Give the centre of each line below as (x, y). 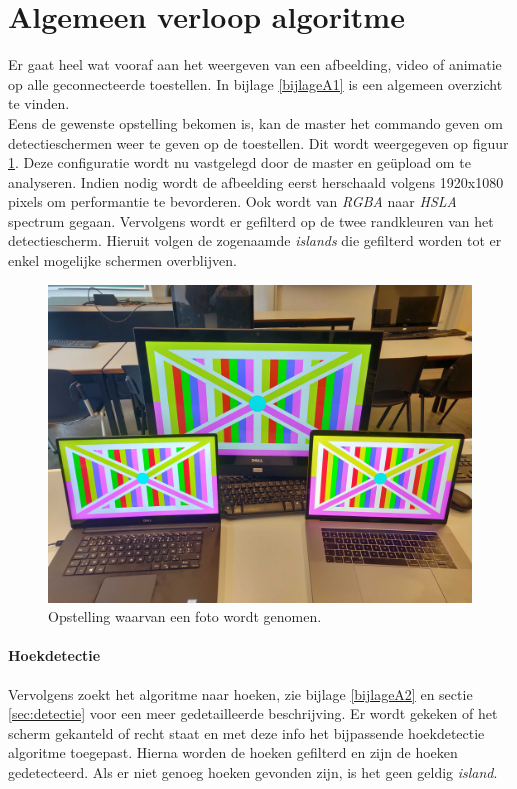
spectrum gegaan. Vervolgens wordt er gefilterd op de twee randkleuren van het (251, 220)
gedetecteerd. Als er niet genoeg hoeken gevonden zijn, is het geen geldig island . (253, 772)
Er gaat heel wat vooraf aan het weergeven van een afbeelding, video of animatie (255, 64)
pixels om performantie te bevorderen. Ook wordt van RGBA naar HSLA (232, 201)
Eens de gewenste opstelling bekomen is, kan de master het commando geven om (255, 122)
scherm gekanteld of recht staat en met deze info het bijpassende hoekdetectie (246, 732)
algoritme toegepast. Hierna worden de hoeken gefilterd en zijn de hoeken (233, 752)
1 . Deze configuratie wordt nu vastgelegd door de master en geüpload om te (239, 162)
